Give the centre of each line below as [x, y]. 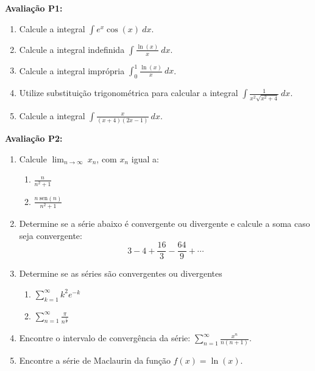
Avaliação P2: [34, 138]
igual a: [145, 158]
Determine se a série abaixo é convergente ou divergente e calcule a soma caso [165, 223]
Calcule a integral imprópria [72, 70]
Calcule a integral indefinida [72, 49]
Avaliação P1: [34, 8]
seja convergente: [51, 235]
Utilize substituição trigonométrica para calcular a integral [129, 93]
